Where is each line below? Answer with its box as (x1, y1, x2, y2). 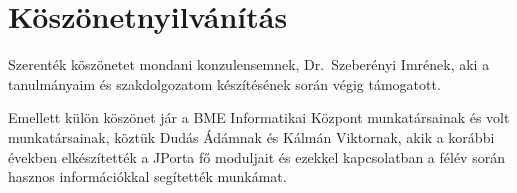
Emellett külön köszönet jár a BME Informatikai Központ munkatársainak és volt (8, 107, 510, 128)
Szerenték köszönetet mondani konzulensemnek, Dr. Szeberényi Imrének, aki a (8, 54, 490, 75)
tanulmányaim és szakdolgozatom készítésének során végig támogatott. (8, 73, 441, 94)
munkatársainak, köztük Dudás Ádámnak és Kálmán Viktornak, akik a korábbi (8, 126, 495, 147)
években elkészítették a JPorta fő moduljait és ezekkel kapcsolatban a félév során (8, 146, 505, 167)
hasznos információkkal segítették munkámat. (8, 166, 287, 187)
